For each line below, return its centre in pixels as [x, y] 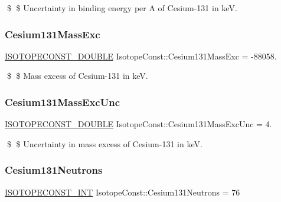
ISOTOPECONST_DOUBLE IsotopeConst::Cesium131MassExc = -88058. [141, 56]
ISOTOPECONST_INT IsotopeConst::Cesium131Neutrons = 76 [122, 192]
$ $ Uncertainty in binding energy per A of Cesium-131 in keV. [122, 8]
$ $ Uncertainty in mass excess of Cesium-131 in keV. [104, 143]
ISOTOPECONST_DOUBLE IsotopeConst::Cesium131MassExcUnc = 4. [138, 124]
